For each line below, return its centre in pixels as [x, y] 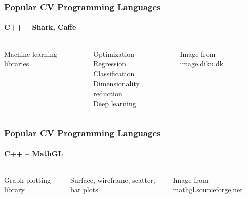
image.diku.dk [202, 64]
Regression [110, 64]
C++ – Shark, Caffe [40, 27]
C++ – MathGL [34, 153]
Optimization [114, 53]
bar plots [84, 190]
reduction [108, 93]
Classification [114, 73]
